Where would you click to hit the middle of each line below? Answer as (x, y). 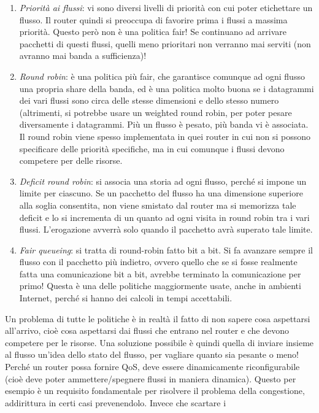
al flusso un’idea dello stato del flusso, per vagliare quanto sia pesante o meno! (152, 354)
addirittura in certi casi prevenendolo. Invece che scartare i (116, 402)
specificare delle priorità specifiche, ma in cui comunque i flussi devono (152, 148)
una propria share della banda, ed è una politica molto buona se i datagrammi (167, 88)
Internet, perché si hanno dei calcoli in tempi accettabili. (126, 298)
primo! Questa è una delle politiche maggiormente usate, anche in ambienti (160, 286)
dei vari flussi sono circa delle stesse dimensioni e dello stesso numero (149, 100)
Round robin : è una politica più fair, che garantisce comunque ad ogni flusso (162, 76)
